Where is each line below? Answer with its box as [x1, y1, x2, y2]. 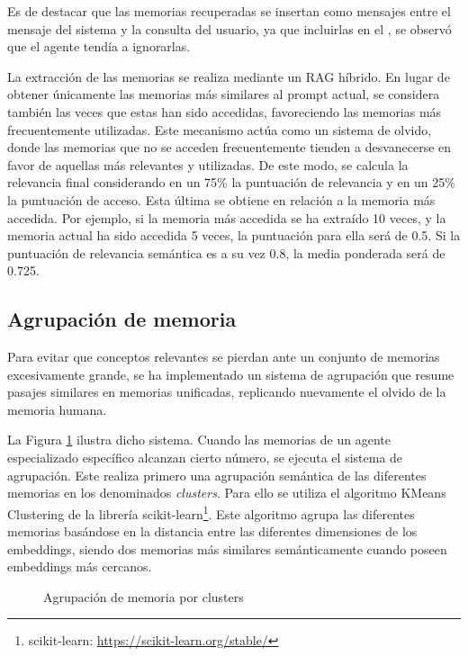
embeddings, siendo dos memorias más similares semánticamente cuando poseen [7, 539, 447, 558]
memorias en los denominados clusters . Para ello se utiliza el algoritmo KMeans [7, 483, 446, 502]
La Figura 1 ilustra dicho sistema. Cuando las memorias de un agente [7, 430, 391, 449]
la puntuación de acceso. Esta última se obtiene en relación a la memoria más [7, 190, 436, 209]
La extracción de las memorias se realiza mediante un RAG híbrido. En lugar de [7, 67, 450, 85]
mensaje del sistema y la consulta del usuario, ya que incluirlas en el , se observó [7, 19, 452, 38]
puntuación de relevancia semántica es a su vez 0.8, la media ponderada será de [7, 243, 445, 262]
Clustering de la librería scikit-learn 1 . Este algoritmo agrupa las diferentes [7, 501, 415, 523]
